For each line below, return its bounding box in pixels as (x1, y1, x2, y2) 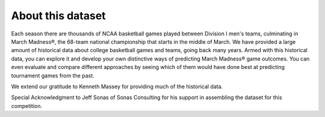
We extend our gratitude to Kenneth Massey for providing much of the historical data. (11, 83, 223, 90)
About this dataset (11, 9, 106, 22)
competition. (11, 102, 43, 109)
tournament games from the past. (11, 72, 94, 79)
